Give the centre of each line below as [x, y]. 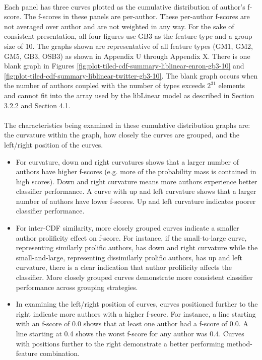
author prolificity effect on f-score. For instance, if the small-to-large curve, [131, 237]
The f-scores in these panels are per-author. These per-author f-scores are [137, 16]
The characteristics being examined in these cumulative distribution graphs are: [127, 125]
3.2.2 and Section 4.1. [37, 105]
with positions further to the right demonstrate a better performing [120, 343]
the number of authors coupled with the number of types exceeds [105, 85]
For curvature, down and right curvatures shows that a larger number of [127, 161]
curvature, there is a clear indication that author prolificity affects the [124, 267]
